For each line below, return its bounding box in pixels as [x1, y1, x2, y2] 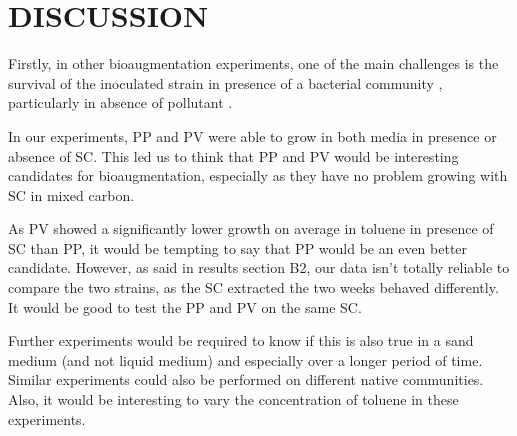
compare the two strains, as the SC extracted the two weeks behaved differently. [8, 277, 499, 298]
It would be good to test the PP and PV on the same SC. [8, 296, 362, 317]
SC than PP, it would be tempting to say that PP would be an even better [8, 237, 468, 258]
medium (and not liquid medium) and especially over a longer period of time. [8, 349, 483, 370]
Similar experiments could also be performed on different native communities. [8, 369, 484, 390]
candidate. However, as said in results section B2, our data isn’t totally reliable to [8, 257, 510, 278]
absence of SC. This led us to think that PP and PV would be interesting [8, 145, 459, 166]
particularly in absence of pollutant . [8, 92, 233, 113]
